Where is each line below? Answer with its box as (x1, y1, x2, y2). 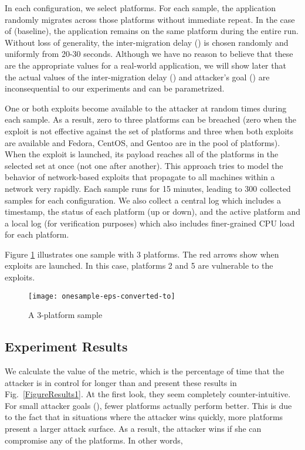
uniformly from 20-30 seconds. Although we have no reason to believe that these (5, 48, 293, 60)
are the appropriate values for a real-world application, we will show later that (5, 59, 286, 71)
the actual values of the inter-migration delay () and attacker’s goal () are (5, 70, 270, 83)
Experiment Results (5, 337, 128, 356)
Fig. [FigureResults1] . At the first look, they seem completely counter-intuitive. (5, 388, 291, 400)
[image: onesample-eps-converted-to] (28, 292, 175, 300)
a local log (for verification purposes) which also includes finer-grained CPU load (5, 216, 295, 229)
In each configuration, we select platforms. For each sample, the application (5, 2, 276, 13)
